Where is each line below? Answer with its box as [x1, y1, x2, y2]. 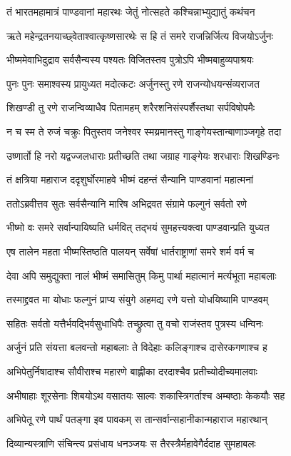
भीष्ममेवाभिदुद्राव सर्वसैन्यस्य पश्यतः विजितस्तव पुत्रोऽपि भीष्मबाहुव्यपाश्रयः [6, 52, 254, 67]
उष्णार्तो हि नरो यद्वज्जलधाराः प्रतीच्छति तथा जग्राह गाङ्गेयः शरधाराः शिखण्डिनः [6, 148, 280, 163]
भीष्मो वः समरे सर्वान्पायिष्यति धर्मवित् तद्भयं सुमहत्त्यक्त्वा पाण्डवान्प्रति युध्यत [6, 220, 270, 235]
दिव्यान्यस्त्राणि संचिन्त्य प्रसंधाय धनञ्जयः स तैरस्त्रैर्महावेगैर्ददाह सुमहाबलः [6, 435, 256, 450]
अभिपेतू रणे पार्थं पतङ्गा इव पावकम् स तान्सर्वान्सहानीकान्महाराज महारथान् [6, 412, 267, 427]
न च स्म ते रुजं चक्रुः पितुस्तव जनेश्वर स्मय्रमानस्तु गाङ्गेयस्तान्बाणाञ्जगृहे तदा [6, 123, 282, 138]
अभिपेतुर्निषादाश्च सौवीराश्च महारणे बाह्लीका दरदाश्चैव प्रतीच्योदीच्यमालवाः [6, 363, 257, 378]
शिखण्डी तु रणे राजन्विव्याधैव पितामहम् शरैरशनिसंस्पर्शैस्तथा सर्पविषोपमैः [6, 100, 255, 115]
